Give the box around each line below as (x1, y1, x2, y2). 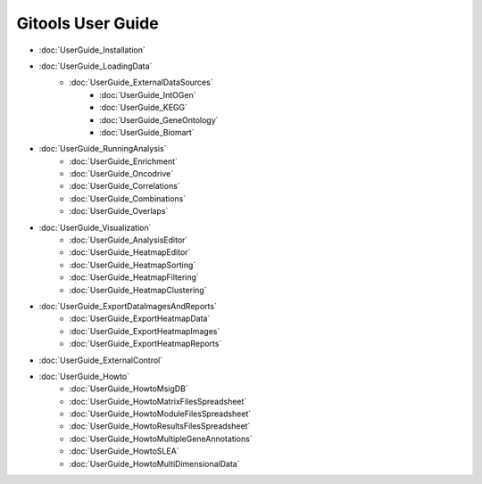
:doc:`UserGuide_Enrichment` (69, 156, 179, 167)
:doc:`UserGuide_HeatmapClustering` (69, 284, 207, 295)
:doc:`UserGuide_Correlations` (69, 181, 180, 192)
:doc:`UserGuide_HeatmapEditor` (69, 247, 191, 258)
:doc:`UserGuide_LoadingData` (38, 61, 153, 71)
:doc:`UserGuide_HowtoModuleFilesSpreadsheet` (69, 408, 252, 419)
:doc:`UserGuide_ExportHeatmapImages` (69, 325, 220, 336)
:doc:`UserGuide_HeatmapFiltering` (69, 272, 200, 283)
